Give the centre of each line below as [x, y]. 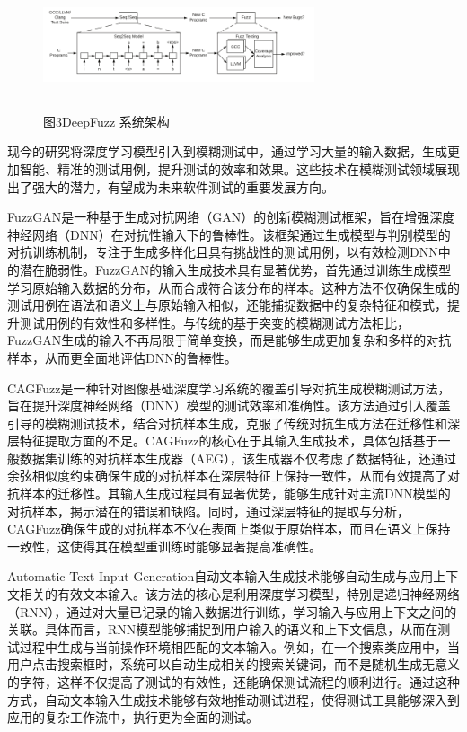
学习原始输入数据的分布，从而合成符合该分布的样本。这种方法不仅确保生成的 [233, 287]
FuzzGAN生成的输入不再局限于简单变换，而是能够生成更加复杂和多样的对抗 [229, 340]
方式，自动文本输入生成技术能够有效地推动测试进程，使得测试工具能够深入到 [233, 699]
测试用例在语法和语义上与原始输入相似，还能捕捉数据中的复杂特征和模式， [227, 305]
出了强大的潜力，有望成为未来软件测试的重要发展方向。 [171, 186]
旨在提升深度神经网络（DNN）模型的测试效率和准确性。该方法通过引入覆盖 [229, 406]
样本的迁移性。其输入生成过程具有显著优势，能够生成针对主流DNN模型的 [235, 494]
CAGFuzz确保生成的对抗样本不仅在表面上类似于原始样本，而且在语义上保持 [229, 529]
